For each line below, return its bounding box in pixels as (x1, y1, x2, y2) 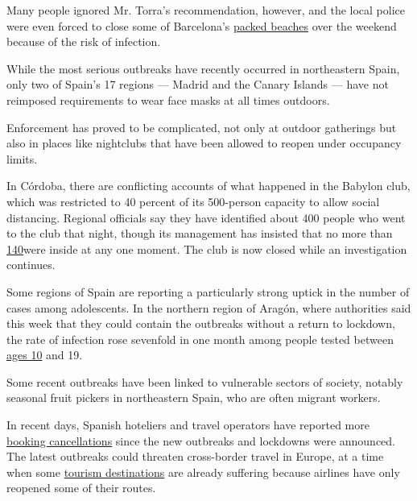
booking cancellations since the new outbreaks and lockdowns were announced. (6, 432, 396, 449)
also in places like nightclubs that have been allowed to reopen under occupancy (6, 135, 402, 151)
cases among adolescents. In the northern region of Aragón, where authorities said (6, 299, 411, 316)
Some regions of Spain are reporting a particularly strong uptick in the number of (6, 283, 410, 300)
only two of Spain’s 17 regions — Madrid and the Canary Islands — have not (6, 76, 389, 93)
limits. (6, 150, 38, 167)
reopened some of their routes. (6, 479, 156, 496)
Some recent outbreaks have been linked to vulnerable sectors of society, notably (6, 373, 403, 390)
